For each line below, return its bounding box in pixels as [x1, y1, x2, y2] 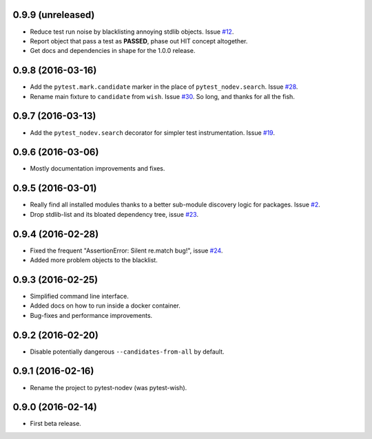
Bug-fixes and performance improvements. [30, 311, 153, 319]
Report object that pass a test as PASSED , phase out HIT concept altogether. [30, 36, 248, 45]
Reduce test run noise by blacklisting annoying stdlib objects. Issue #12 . [30, 28, 234, 36]
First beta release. [30, 420, 82, 428]
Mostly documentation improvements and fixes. [30, 164, 165, 173]
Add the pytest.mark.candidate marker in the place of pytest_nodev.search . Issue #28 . [30, 83, 298, 91]
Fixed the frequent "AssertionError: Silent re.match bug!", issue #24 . [30, 246, 223, 255]
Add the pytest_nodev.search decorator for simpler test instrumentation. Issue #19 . [30, 128, 276, 137]
